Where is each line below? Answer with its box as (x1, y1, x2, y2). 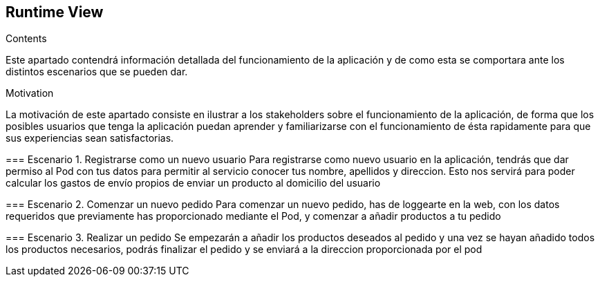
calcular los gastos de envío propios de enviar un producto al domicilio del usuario (6, 177, 381, 189)
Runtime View (6, 3, 104, 21)
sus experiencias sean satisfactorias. (6, 132, 174, 144)
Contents (6, 32, 47, 45)
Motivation (6, 87, 54, 100)
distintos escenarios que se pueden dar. (6, 66, 188, 78)
